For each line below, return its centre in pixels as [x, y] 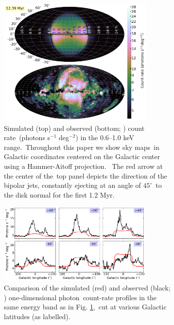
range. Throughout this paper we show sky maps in [82, 147]
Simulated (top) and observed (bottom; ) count [74, 128]
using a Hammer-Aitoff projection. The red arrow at [83, 166]
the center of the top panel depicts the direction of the [86, 175]
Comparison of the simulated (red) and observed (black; [87, 288]
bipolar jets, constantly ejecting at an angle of [72, 185]
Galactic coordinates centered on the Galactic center [82, 156]
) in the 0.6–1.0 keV [105, 137]
